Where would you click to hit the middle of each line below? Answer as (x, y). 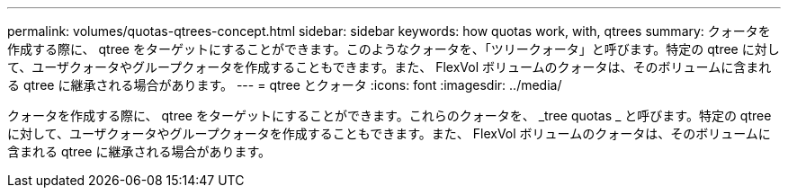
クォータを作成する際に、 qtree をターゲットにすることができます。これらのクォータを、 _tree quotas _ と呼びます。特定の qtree (390, 115)
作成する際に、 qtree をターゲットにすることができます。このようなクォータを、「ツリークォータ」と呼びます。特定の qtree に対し (394, 49)
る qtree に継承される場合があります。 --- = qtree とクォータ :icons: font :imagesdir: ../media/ (285, 85)
